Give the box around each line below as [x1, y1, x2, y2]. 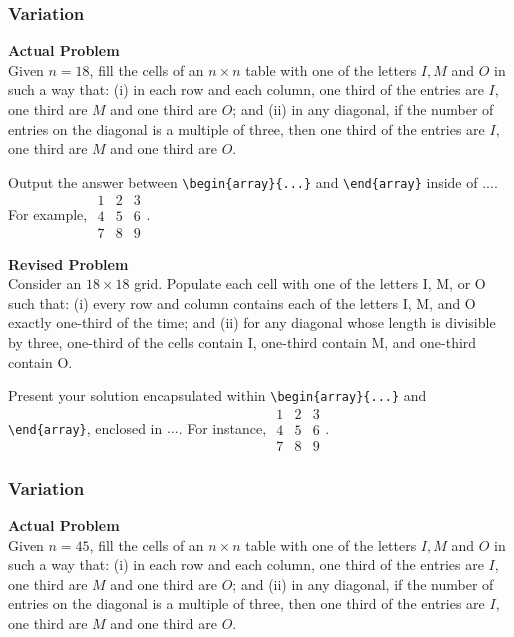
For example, [8, 203, 88, 224]
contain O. [8, 351, 73, 372]
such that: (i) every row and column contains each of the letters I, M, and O [8, 292, 476, 313]
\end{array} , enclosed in [8, 417, 163, 438]
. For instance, [178, 417, 267, 438]
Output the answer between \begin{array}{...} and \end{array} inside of [8, 171, 478, 192]
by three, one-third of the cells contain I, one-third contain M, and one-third [8, 331, 477, 352]
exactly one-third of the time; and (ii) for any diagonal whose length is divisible [8, 312, 496, 333]
